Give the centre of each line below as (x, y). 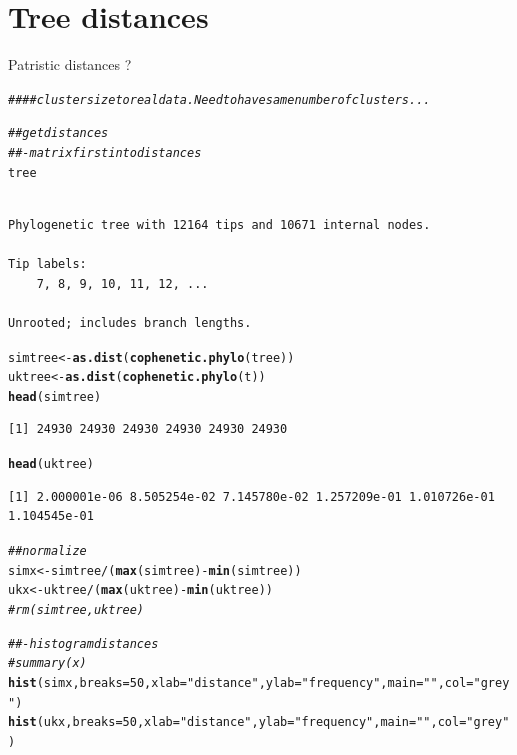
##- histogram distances (83, 643)
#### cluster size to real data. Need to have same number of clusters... (219, 99)
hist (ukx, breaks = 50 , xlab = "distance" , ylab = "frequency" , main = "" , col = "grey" (259, 722)
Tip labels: (47, 264)
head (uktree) (51, 464)
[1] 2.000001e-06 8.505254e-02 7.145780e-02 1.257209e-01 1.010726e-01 (251, 496)
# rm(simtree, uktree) (76, 609)
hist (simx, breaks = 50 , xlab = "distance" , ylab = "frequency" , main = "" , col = (241, 682)
